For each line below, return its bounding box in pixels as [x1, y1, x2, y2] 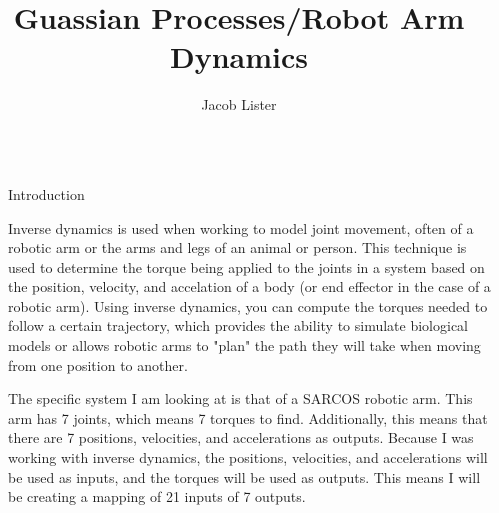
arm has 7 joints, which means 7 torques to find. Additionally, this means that [8, 407, 488, 428]
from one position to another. [8, 354, 188, 375]
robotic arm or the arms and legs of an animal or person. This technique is [8, 237, 467, 258]
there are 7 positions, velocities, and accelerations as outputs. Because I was [8, 427, 474, 448]
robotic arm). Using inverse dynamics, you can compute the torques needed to [8, 295, 488, 316]
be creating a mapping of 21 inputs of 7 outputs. [8, 486, 306, 507]
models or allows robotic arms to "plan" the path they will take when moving [8, 335, 481, 356]
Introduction [8, 183, 85, 204]
